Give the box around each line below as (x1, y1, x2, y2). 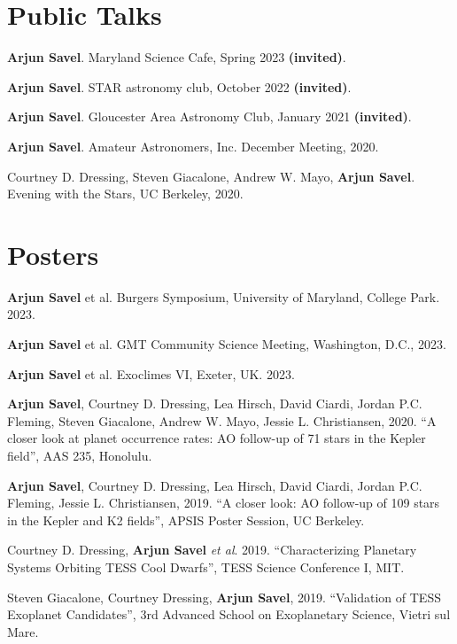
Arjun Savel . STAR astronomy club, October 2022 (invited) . (7, 77, 352, 96)
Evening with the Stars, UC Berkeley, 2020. (7, 184, 244, 203)
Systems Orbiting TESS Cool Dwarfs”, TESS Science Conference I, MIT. (7, 557, 405, 576)
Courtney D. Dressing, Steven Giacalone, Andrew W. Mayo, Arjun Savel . (7, 167, 415, 185)
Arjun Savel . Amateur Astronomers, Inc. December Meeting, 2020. (7, 136, 379, 155)
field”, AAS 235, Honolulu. (7, 446, 152, 464)
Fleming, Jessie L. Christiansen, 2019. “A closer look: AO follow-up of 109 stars (7, 493, 440, 512)
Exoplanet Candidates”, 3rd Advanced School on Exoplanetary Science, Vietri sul (7, 605, 451, 624)
